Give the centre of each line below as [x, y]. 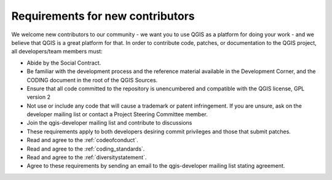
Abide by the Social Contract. [64, 63]
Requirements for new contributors [103, 16]
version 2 [38, 97]
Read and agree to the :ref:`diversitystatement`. [87, 157]
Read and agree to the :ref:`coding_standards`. [86, 149]
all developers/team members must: [57, 52]
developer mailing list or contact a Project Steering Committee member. [117, 114]
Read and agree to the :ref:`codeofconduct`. [82, 140]
